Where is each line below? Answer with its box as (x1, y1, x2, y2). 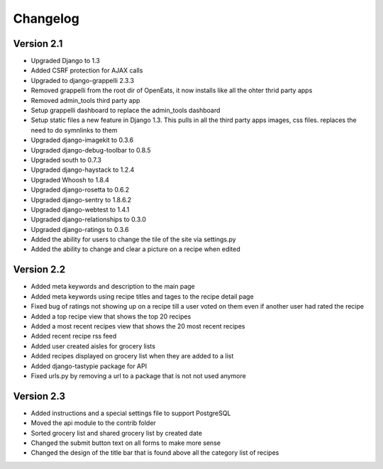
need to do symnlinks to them (30, 126, 118, 134)
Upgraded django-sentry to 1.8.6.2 (30, 195, 132, 204)
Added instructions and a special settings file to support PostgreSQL (30, 409, 231, 417)
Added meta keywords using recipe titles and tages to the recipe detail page (30, 292, 255, 301)
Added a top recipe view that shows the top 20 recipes (30, 312, 191, 321)
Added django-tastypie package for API (30, 362, 148, 370)
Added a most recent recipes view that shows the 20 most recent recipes (30, 321, 245, 330)
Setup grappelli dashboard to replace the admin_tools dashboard (30, 106, 221, 115)
